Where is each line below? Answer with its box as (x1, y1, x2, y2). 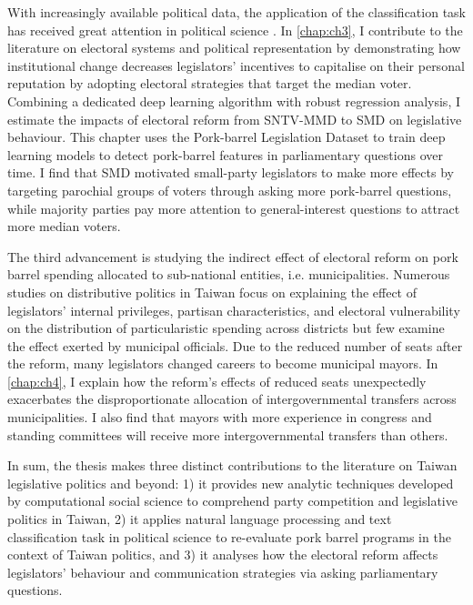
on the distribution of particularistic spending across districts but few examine (7, 318, 445, 338)
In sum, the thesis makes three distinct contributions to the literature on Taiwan (7, 456, 458, 475)
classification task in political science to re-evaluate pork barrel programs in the (7, 527, 451, 546)
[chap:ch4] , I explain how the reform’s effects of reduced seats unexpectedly (7, 371, 427, 390)
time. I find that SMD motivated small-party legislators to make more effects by (7, 163, 454, 182)
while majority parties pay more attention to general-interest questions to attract (7, 198, 460, 217)
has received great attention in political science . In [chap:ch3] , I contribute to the (7, 20, 463, 39)
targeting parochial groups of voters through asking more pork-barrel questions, (7, 180, 452, 199)
